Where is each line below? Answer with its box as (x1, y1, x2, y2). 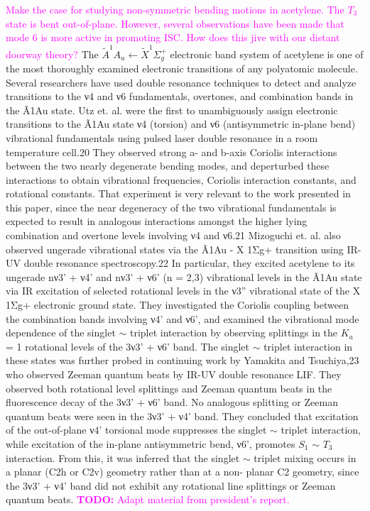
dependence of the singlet (6, 325, 116, 340)
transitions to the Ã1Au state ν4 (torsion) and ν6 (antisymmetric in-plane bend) (6, 116, 356, 131)
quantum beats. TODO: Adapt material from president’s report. (6, 492, 290, 507)
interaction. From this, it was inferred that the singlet (6, 450, 240, 465)
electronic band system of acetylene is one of (170, 46, 364, 61)
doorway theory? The (6, 46, 99, 61)
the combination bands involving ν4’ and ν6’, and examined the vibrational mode (6, 311, 359, 326)
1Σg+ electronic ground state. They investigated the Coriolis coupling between (6, 297, 349, 312)
